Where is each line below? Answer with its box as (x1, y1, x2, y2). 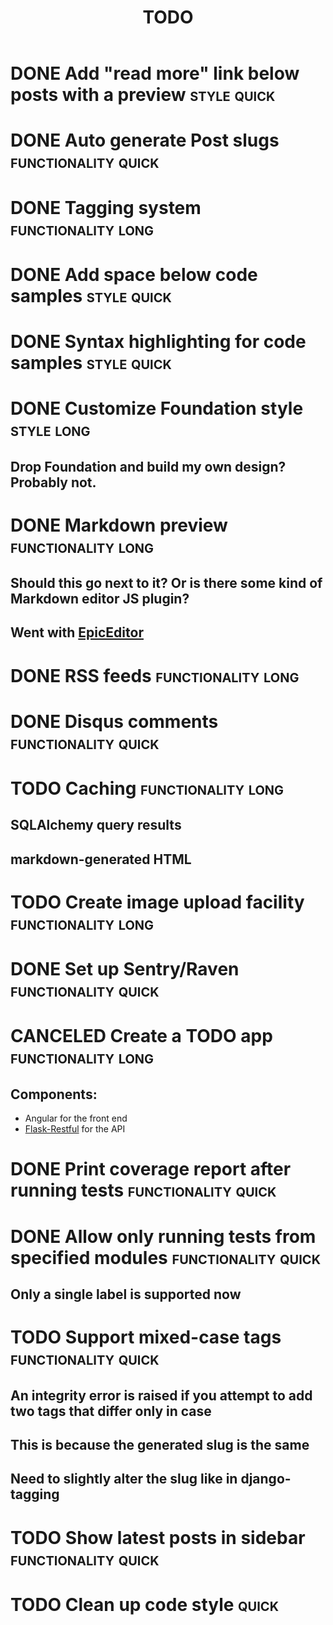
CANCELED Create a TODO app (10, 1025, 273, 1048)
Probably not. (10, 474, 97, 491)
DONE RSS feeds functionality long (10, 664, 300, 687)
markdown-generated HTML (10, 851, 192, 868)
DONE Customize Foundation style (10, 397, 304, 420)
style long (10, 419, 91, 441)
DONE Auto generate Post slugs (10, 129, 280, 152)
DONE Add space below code (10, 263, 258, 286)
